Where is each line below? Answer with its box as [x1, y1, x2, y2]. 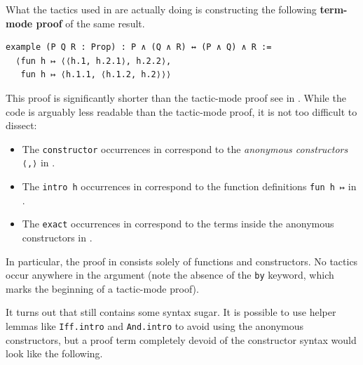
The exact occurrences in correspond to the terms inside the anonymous [22, 216, 334, 231]
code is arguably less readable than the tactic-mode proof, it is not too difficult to [6, 104, 357, 119]
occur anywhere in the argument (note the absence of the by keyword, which [6, 267, 334, 282]
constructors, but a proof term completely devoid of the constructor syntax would [6, 332, 357, 347]
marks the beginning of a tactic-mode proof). [6, 281, 199, 296]
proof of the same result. [36, 15, 145, 30]
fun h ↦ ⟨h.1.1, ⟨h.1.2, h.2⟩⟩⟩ [20, 69, 172, 80]
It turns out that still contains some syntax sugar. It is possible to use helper [6, 305, 336, 319]
